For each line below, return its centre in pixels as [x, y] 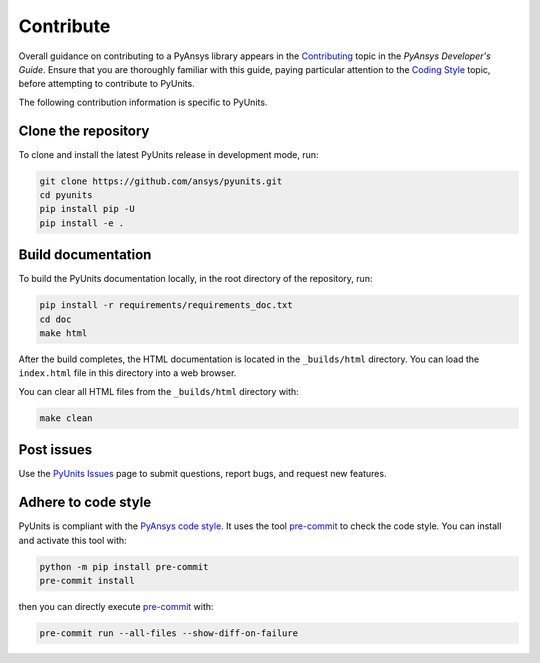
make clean [66, 418]
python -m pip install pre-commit [124, 566]
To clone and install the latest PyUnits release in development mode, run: [168, 154]
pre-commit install [87, 580]
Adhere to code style [85, 502]
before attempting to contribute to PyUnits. [106, 84]
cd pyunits [66, 195]
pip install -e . [82, 223]
